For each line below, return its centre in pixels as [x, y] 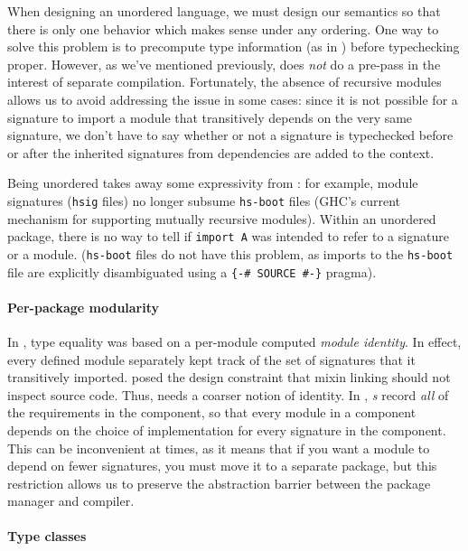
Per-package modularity [84, 307]
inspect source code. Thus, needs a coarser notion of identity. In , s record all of [228, 394]
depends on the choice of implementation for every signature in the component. [227, 430]
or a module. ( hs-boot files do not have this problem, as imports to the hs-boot [230, 253]
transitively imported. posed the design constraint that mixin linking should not [229, 377]
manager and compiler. [71, 501]
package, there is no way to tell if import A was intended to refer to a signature [228, 236]
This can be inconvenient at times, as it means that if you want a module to [219, 448]
